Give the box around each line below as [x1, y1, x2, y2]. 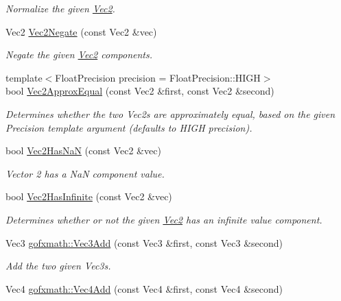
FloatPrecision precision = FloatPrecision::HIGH [55, 70, 261, 84]
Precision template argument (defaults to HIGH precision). [5, 120, 252, 134]
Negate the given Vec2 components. [5, 47, 153, 62]
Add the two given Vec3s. [5, 258, 111, 273]
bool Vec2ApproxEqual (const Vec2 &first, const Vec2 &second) [5, 84, 274, 98]
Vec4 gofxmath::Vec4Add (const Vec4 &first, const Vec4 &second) [5, 281, 283, 296]
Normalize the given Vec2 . [5, 1, 115, 15]
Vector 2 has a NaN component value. [5, 166, 165, 180]
